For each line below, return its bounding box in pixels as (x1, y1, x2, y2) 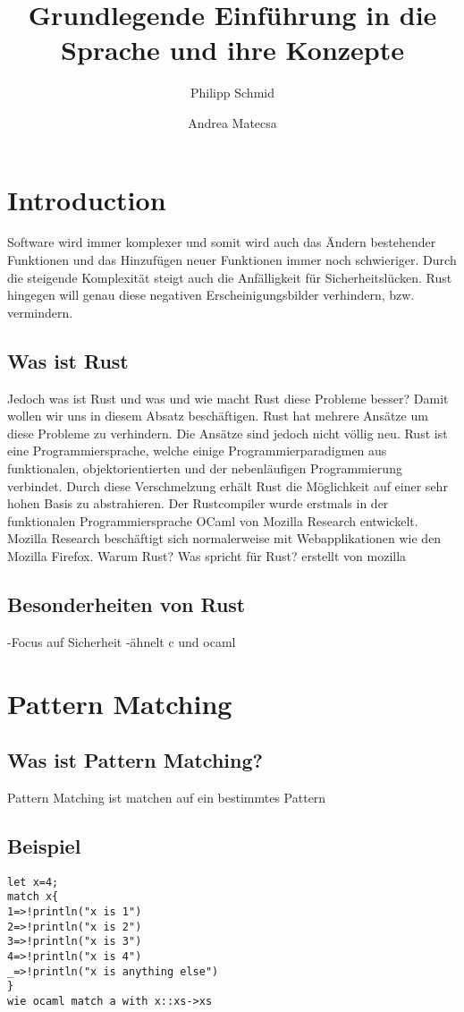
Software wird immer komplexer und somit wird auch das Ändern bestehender (7, 233, 436, 251)
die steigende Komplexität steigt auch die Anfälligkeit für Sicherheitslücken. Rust (7, 268, 452, 286)
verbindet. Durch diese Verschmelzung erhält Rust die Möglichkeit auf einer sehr (7, 476, 448, 495)
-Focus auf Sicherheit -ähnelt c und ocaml (7, 632, 236, 651)
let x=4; (7, 875, 59, 889)
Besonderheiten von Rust (7, 590, 246, 617)
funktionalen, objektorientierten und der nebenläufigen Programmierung (7, 458, 402, 477)
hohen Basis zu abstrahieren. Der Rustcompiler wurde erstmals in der (7, 494, 389, 513)
